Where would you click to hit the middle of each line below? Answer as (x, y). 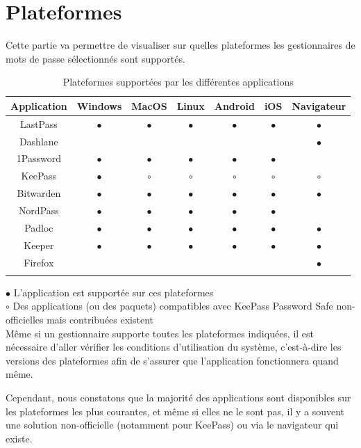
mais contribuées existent (100, 320)
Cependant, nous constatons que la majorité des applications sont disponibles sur (178, 397)
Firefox (39, 262)
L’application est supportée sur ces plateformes (114, 292)
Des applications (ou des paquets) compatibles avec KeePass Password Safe (173, 306)
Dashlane (39, 141)
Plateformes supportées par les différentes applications (178, 82)
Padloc (39, 227)
